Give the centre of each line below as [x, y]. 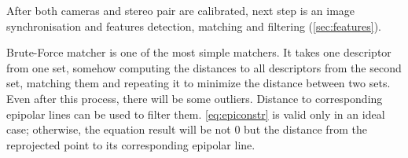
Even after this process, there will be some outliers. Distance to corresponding [195, 98]
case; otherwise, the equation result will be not [119, 129]
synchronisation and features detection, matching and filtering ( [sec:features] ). [194, 26]
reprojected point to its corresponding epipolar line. [131, 144]
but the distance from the [305, 129]
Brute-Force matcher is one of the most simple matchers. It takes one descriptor [199, 52]
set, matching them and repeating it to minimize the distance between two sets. [198, 83]
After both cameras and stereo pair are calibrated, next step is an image [181, 10]
